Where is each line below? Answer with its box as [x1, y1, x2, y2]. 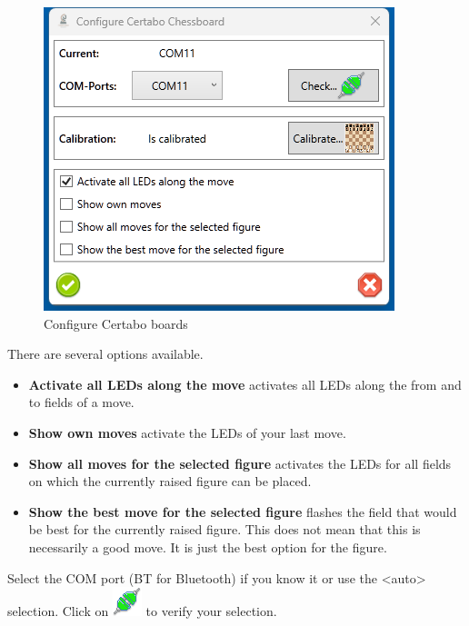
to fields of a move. [28, 392, 135, 412]
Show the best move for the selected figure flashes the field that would [28, 502, 457, 521]
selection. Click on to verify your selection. [7, 601, 277, 621]
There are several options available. [7, 344, 204, 363]
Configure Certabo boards [44, 313, 188, 333]
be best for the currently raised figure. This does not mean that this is [28, 520, 421, 539]
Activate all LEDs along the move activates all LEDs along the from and [28, 374, 462, 393]
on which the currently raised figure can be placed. [28, 472, 312, 491]
